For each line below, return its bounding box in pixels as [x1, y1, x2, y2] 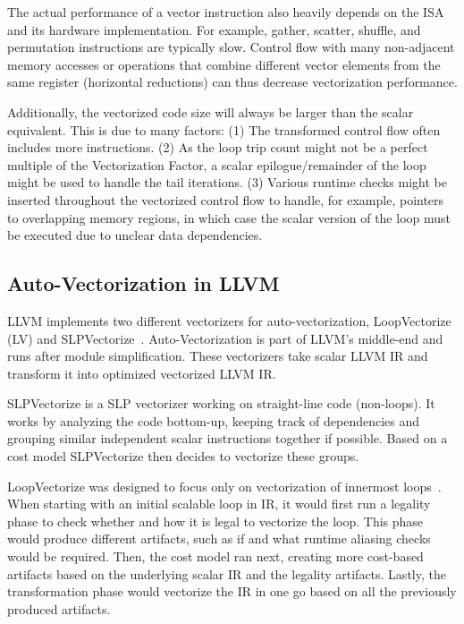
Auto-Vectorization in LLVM [7, 269, 280, 297]
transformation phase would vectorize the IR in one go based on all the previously [7, 582, 457, 601]
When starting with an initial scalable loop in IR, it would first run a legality [7, 494, 431, 513]
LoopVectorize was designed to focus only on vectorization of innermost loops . [7, 476, 442, 495]
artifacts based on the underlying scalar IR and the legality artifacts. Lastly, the [7, 564, 446, 583]
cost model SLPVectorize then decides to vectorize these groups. [7, 447, 359, 466]
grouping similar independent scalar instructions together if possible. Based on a [7, 429, 448, 448]
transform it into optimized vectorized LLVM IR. [7, 363, 276, 382]
